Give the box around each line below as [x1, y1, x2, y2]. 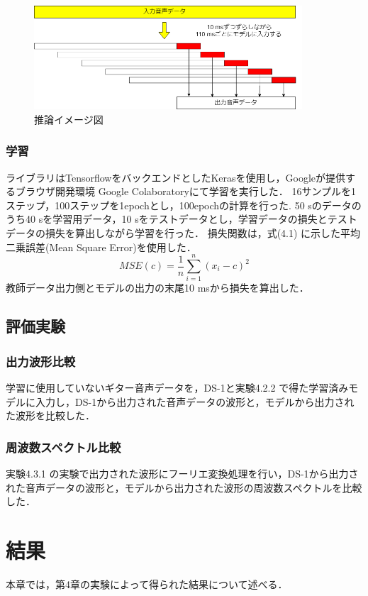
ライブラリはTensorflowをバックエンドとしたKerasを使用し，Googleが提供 [6, 170, 346, 184]
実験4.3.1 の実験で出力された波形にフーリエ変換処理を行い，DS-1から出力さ [6, 465, 359, 480]
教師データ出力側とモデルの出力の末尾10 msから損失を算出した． [6, 280, 309, 295]
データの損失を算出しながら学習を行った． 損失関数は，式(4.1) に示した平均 [6, 226, 361, 241]
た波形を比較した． [6, 408, 95, 423]
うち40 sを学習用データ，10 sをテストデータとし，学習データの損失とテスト [6, 211, 357, 226]
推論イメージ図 [34, 111, 104, 126]
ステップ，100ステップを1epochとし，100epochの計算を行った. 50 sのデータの [6, 197, 362, 212]
